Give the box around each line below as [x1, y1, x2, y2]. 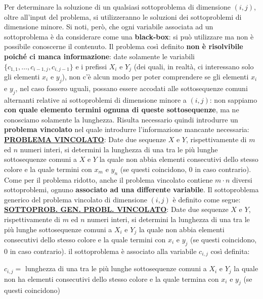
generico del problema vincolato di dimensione [4, 194, 147, 204]
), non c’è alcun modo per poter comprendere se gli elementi [62, 71, 249, 82]
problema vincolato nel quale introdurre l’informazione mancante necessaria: [4, 124, 249, 135]
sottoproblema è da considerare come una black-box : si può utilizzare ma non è [4, 31, 254, 41]
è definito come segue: [172, 194, 241, 204]
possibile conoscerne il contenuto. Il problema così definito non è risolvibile [4, 41, 243, 52]
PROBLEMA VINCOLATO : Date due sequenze [4, 134, 166, 144]
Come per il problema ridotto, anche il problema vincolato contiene [4, 174, 213, 185]
